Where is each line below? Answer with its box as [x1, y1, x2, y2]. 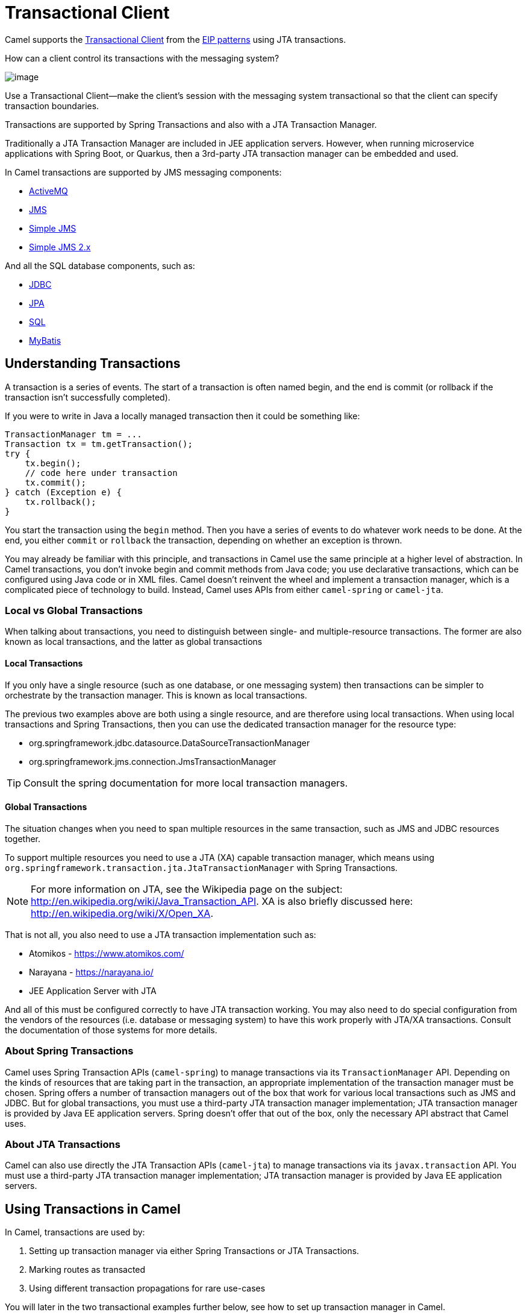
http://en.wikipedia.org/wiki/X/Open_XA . [31, 907, 214, 919]
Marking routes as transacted [29, 1264, 146, 1275]
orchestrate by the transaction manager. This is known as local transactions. [5, 689, 307, 700]
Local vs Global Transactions [5, 604, 143, 616]
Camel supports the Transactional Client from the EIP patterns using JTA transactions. [5, 34, 346, 45]
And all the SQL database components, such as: [5, 260, 195, 271]
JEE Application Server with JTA [29, 985, 157, 996]
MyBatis [29, 335, 61, 346]
